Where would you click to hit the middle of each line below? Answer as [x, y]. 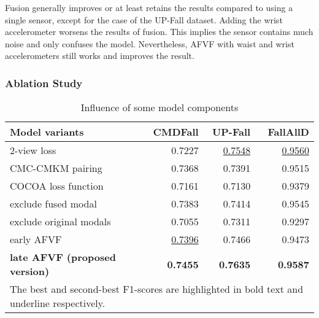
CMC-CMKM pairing [56, 168]
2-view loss [33, 150]
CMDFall [176, 132]
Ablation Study [44, 83]
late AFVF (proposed [63, 257]
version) [30, 271]
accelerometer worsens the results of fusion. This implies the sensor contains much [159, 32]
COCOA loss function [57, 186]
